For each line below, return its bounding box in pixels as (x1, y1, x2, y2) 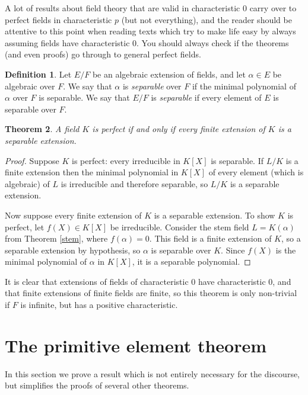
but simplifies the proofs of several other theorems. (5, 379, 189, 391)
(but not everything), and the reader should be (121, 13, 292, 25)
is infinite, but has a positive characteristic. (20, 298, 178, 311)
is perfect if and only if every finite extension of (92, 123, 265, 135)
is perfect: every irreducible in (72, 154, 180, 166)
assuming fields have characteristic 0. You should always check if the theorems (5, 36, 289, 49)
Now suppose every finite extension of (5, 208, 142, 221)
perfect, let (5, 220, 45, 233)
